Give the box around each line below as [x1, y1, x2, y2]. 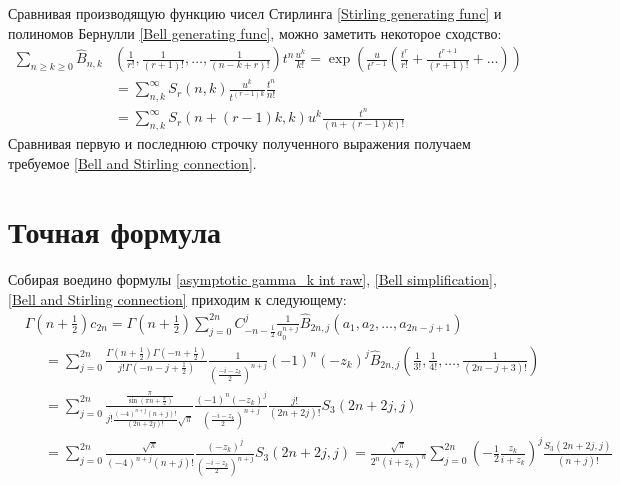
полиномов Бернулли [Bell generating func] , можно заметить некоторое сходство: [8, 22, 502, 43]
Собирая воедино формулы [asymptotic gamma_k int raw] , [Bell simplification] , [8, 269, 497, 290]
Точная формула [8, 211, 222, 252]
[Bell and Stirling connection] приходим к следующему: [8, 288, 347, 309]
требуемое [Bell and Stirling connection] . [8, 152, 257, 173]
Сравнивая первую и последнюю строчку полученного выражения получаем [8, 133, 471, 154]
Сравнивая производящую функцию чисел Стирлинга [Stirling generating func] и [8, 3, 502, 23]
